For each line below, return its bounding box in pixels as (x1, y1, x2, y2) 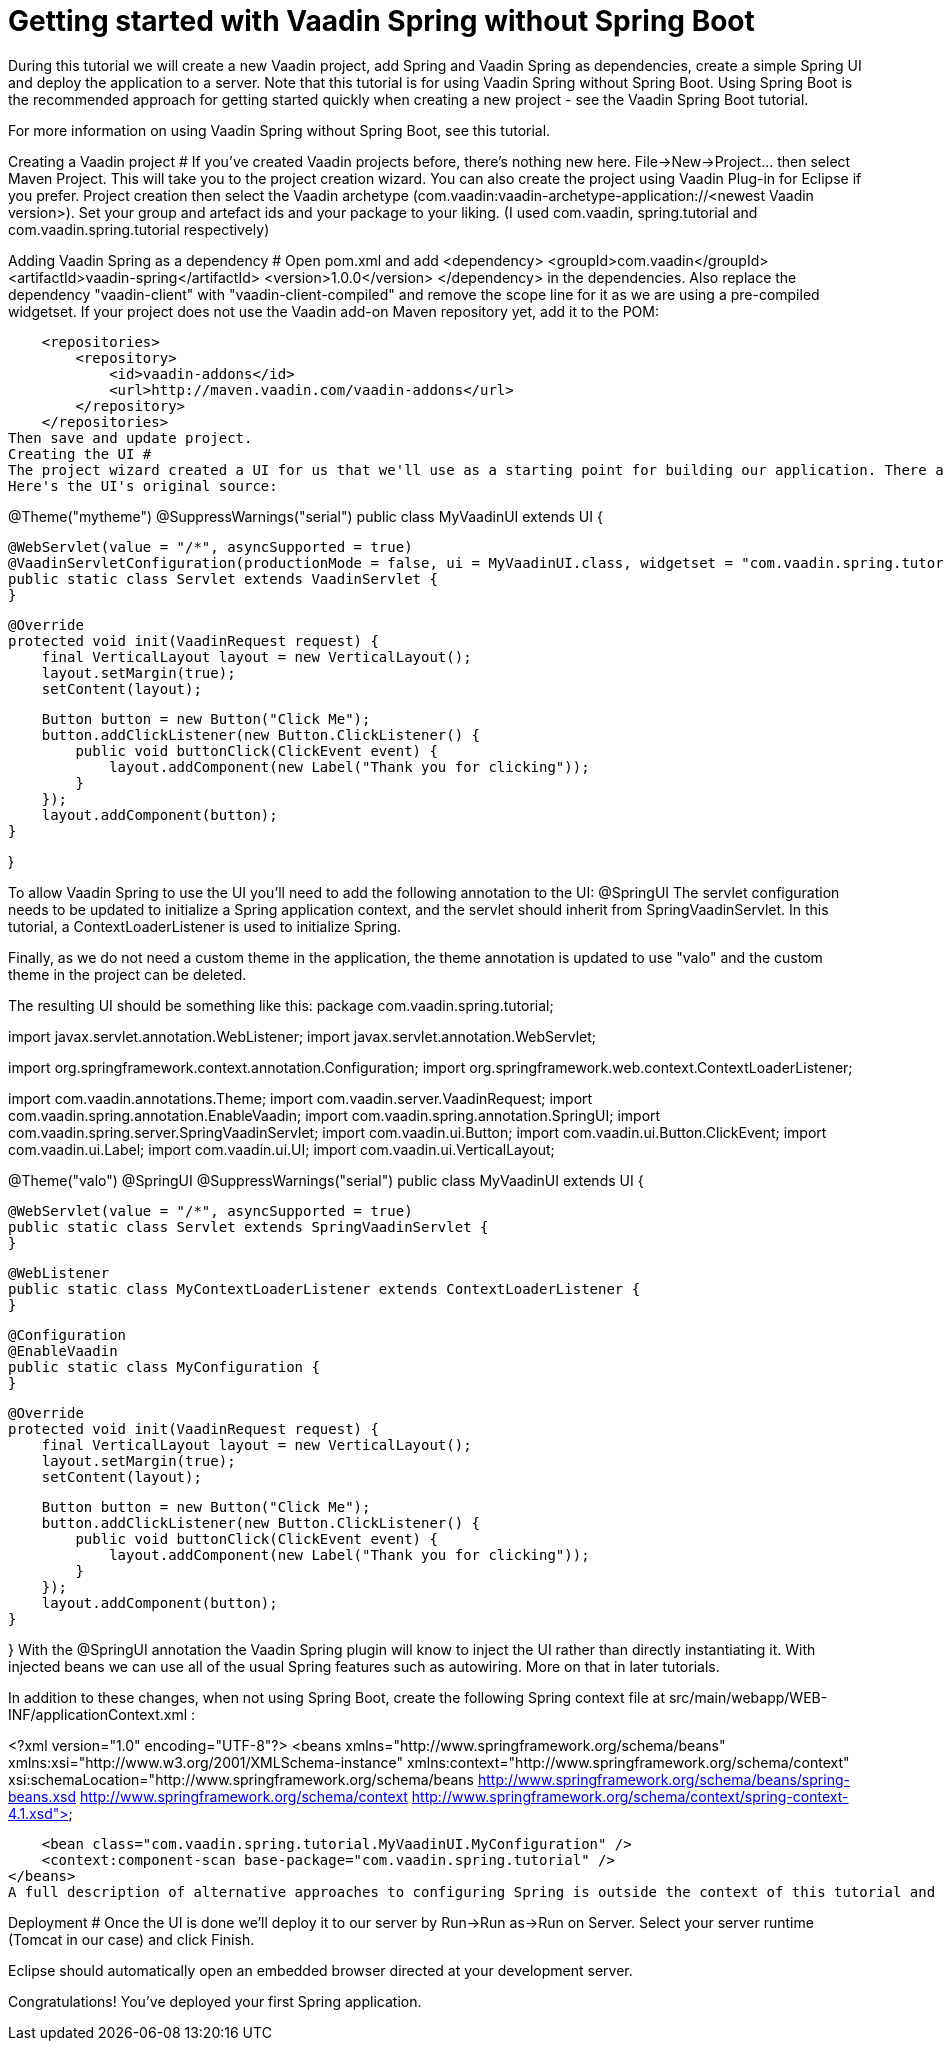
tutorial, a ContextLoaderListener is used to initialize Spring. (8, 917, 402, 935)
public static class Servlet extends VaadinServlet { (8, 570, 438, 587)
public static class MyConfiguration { (8, 1358, 320, 1375)
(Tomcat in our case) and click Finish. (8, 1930, 255, 1948)
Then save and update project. (8, 429, 253, 446)
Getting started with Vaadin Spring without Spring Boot (8, 4, 755, 38)
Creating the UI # (8, 445, 152, 462)
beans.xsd (8, 1787, 77, 1805)
